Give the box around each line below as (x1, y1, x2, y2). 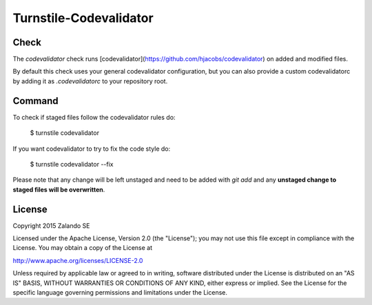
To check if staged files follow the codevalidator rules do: (12, 113, 176, 121)
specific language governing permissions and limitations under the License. (12, 288, 227, 296)
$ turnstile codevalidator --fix (30, 160, 114, 168)
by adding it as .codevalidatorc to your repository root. (12, 76, 168, 85)
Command (12, 95, 59, 107)
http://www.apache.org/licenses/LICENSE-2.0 (12, 256, 143, 264)
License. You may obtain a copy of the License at (12, 244, 153, 252)
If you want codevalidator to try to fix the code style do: (12, 145, 171, 153)
